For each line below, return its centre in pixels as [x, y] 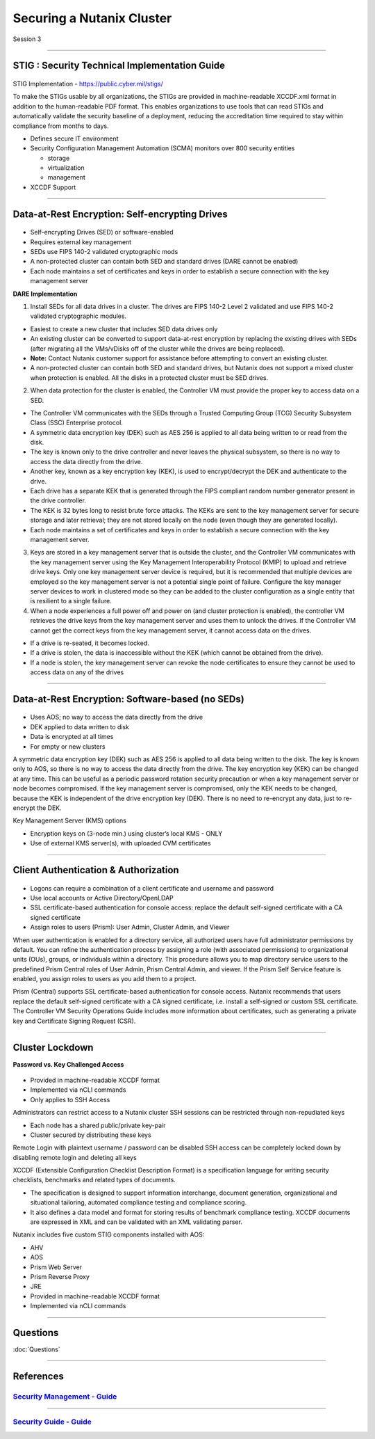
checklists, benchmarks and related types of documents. [94, 1180]
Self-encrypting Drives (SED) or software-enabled [102, 232]
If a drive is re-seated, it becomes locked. [90, 643]
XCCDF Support [53, 187]
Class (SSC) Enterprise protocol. [76, 423]
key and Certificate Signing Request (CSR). [74, 1021]
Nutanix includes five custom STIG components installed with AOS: [109, 1234]
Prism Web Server [56, 1267]
